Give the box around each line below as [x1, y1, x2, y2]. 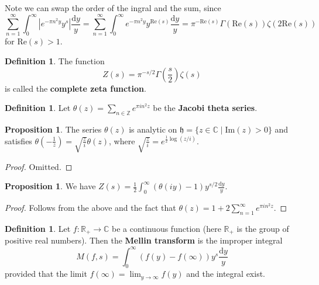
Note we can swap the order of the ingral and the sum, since [5, 2, 221, 13]
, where [108, 134, 135, 147]
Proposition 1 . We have [5, 180, 96, 192]
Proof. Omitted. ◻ [5, 160, 73, 172]
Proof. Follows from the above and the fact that [5, 201, 176, 214]
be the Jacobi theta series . [153, 102, 258, 114]
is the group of [236, 223, 289, 235]
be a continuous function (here [112, 223, 221, 235]
